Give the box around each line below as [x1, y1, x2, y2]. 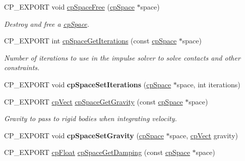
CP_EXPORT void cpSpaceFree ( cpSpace [4, 2, 135, 12]
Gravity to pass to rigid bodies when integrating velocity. [4, 113, 177, 124]
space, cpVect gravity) [169, 130, 238, 140]
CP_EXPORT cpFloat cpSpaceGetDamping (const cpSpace [4, 147, 190, 157]
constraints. [4, 62, 40, 73]
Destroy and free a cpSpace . [4, 18, 90, 29]
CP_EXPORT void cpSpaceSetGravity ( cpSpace [4, 130, 164, 140]
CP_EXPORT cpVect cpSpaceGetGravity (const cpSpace [4, 96, 183, 106]
